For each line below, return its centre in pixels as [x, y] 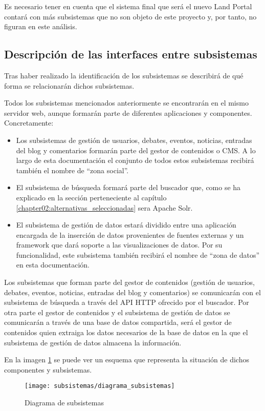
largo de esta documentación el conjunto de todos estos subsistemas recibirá [135, 160]
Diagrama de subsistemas [64, 403]
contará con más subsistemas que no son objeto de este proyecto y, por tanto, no [130, 16]
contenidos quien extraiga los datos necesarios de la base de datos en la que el [126, 332]
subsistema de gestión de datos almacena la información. [93, 342]
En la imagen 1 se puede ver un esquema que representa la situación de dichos [127, 359]
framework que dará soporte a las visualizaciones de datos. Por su [119, 245]
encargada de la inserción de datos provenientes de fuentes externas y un [130, 234]
